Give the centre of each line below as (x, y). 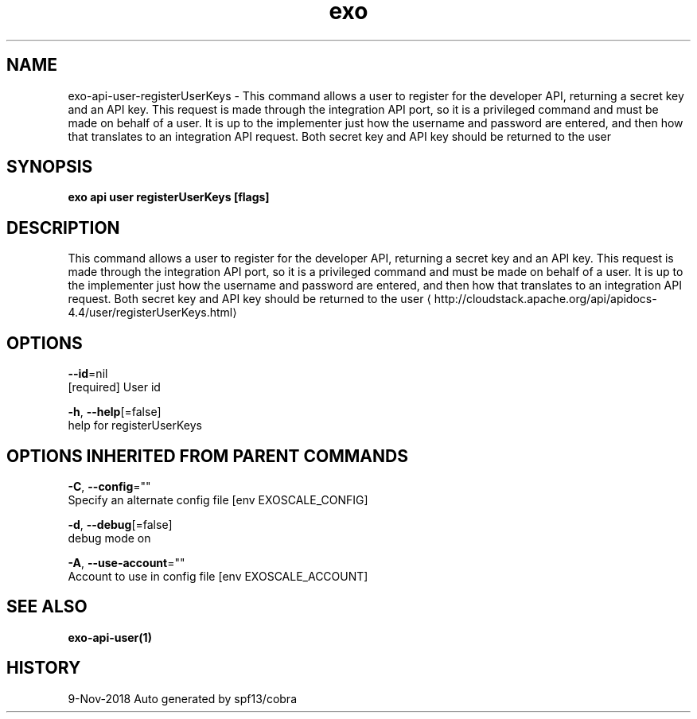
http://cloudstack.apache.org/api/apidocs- (545, 299)
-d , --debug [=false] (120, 524)
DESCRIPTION (63, 227)
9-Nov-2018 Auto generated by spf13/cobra (182, 698)
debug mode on (109, 538)
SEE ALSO (47, 607)
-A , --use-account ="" (127, 562)
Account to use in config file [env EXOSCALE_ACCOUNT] (218, 576)
